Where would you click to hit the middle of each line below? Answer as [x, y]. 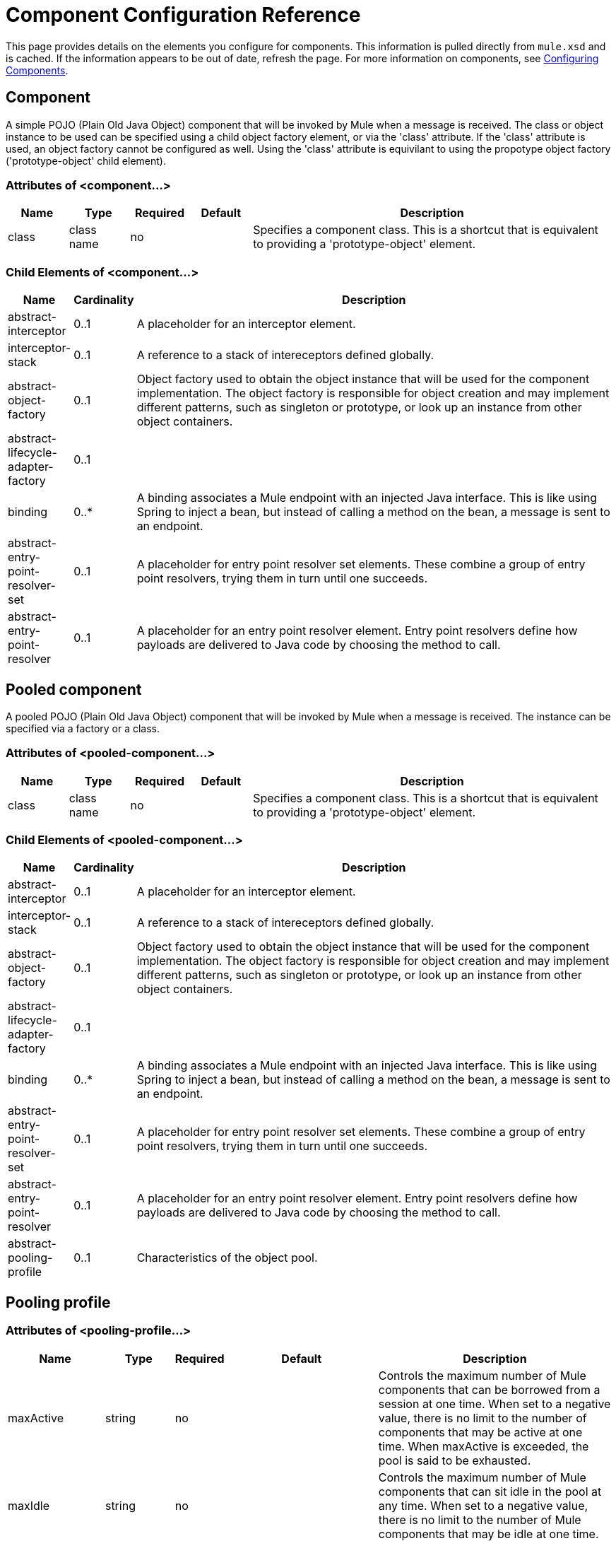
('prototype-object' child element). [86, 160]
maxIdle [29, 1505]
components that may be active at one [480, 1432]
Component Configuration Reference [183, 15]
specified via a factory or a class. [83, 728]
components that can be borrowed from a [489, 1389]
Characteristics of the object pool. [227, 1258]
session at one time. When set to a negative [494, 1404]
